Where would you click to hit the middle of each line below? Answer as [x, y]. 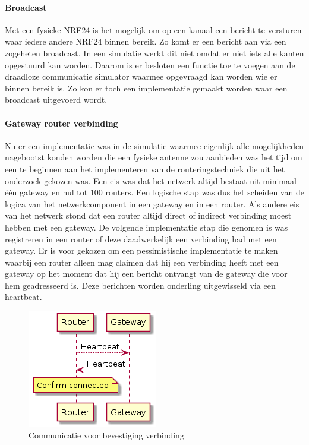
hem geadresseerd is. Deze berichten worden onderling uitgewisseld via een [140, 285]
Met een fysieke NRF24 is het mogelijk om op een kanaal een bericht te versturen [153, 29]
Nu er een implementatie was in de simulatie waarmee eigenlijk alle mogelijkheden [154, 145]
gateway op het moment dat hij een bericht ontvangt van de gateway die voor [146, 274]
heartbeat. [23, 297]
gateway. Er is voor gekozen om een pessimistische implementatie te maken [141, 250]
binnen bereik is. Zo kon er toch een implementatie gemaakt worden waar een [146, 88]
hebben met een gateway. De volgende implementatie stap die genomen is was [146, 227]
